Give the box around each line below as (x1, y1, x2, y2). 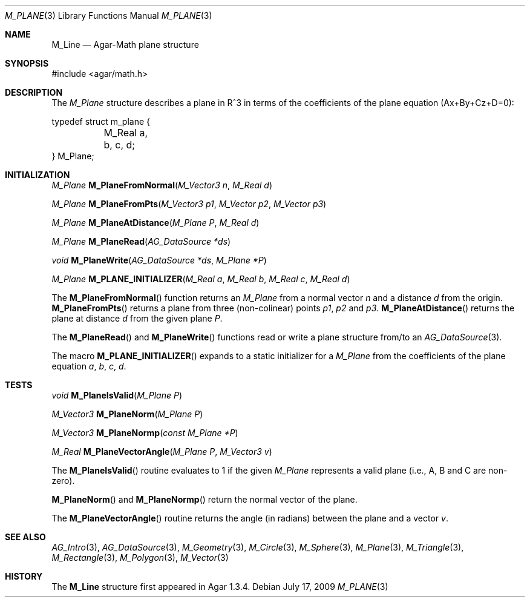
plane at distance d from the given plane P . (51, 313, 223, 323)
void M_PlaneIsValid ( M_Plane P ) (51, 390, 182, 400)
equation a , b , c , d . (51, 361, 126, 371)
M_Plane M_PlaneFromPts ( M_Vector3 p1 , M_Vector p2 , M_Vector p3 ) (51, 199, 327, 209)
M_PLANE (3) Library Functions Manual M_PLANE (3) (5, 10, 212, 21)
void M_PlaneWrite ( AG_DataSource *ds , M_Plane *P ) (51, 255, 267, 265)
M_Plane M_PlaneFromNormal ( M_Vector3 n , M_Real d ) (51, 180, 273, 190)
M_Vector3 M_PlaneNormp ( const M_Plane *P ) (51, 428, 238, 438)
